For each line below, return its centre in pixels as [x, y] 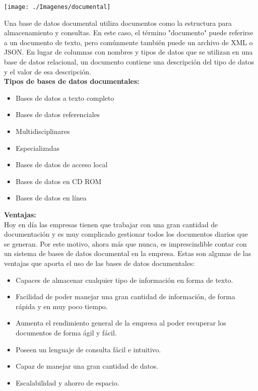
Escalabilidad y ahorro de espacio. [67, 382]
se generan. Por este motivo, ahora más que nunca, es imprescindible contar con [126, 243]
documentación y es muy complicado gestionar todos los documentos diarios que [126, 234]
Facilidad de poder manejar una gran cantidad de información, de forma [126, 296]
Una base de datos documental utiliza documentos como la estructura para [118, 23]
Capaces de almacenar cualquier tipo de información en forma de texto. [124, 280]
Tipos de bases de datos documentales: [72, 81]
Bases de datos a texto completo [65, 98]
